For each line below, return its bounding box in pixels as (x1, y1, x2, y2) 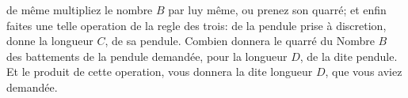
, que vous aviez (325, 63, 402, 80)
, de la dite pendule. (299, 47, 398, 64)
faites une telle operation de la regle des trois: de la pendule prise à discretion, (6, 17, 387, 33)
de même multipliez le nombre (6, 2, 153, 17)
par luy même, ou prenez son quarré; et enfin (168, 2, 387, 17)
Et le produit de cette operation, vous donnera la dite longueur (6, 63, 313, 80)
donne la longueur (6, 32, 93, 49)
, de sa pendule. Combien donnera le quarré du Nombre (105, 32, 375, 49)
